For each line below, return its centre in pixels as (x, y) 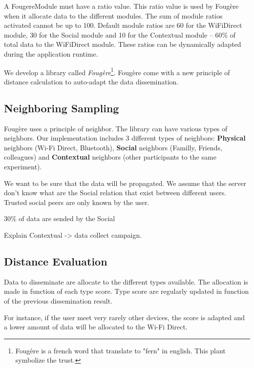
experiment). (23, 166)
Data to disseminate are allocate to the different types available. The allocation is (126, 281)
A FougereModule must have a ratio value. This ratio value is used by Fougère (121, 6)
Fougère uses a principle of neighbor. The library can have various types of (116, 128)
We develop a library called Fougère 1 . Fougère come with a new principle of (117, 71)
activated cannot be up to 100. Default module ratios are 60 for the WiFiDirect (123, 25)
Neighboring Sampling (62, 108)
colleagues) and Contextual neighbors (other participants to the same (110, 157)
